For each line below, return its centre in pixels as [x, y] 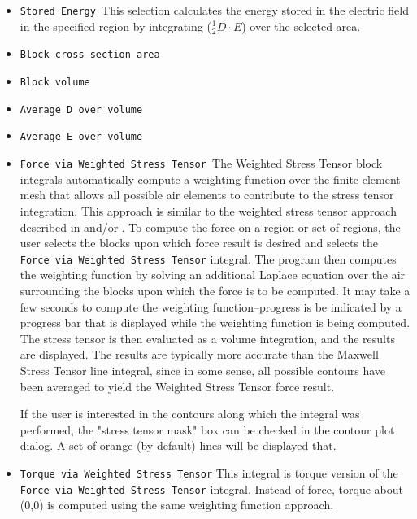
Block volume [55, 83]
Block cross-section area [90, 55]
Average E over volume [81, 137]
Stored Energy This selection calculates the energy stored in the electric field [215, 10]
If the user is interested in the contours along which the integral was [190, 414]
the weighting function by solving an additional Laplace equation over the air [213, 275]
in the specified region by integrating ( [115, 26]
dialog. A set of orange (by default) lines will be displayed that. [178, 445]
